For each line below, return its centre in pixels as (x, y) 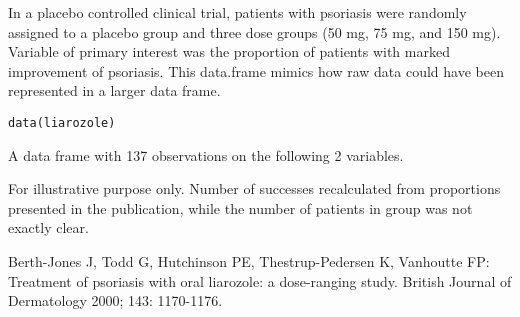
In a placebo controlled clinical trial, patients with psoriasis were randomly (237, 12)
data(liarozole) (62, 122)
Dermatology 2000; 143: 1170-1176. (115, 300)
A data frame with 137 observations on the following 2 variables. (206, 154)
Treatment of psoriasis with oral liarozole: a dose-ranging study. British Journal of (260, 280)
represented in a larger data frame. (114, 90)
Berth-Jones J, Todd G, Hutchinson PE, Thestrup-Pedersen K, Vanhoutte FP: (249, 261)
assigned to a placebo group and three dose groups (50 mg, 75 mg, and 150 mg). (254, 31)
